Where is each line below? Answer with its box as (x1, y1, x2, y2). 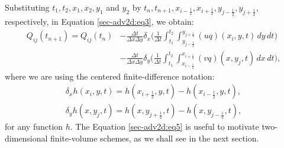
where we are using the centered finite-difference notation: (5, 70, 215, 82)
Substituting (5, 1, 50, 13)
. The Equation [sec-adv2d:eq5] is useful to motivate (70, 120, 259, 133)
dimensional (5, 131, 48, 144)
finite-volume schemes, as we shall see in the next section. (50, 131, 259, 144)
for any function (5, 120, 63, 133)
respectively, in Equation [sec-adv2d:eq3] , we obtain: (5, 15, 194, 28)
